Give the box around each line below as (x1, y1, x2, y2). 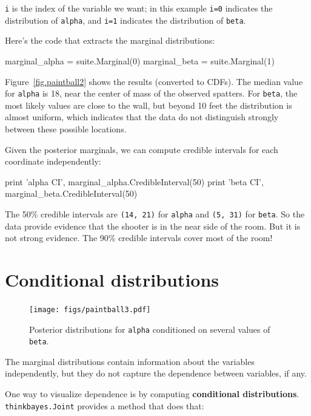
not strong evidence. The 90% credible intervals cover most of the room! (5, 231, 273, 244)
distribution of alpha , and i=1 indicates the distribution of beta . (5, 13, 246, 26)
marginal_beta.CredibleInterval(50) (5, 187, 138, 200)
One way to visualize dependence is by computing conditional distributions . (5, 387, 299, 400)
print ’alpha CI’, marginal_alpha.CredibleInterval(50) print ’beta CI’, (5, 175, 264, 188)
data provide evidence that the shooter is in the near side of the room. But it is (5, 219, 301, 232)
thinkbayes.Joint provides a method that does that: (5, 399, 204, 412)
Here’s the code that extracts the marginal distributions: (5, 34, 215, 47)
